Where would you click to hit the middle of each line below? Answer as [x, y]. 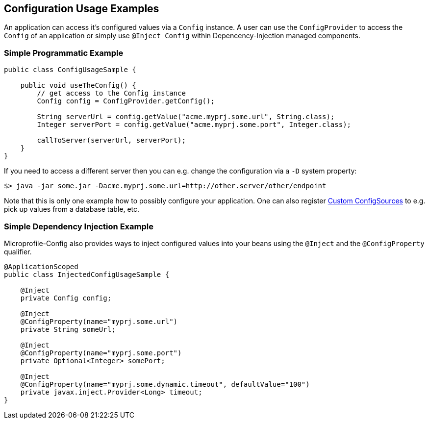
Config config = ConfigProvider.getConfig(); [126, 101]
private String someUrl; [68, 329]
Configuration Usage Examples [82, 9]
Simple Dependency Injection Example [79, 226]
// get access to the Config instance [111, 93]
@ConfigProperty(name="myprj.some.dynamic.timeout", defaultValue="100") [165, 384]
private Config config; [66, 298]
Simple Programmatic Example [64, 53]
